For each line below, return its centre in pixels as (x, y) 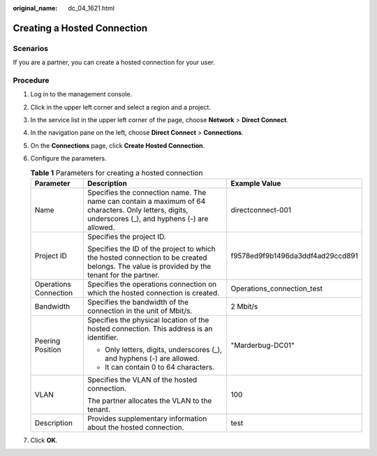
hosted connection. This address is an (150, 329)
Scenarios (31, 48)
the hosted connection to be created (147, 258)
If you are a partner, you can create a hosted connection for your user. (114, 62)
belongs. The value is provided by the (149, 267)
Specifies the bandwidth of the (138, 302)
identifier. (103, 337)
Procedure (31, 80)
